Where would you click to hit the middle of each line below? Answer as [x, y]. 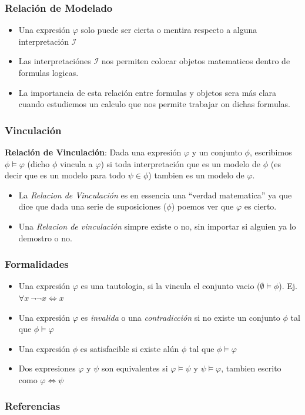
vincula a [76, 163]
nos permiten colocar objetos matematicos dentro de [196, 61]
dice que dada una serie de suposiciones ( [93, 206]
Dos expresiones [47, 368]
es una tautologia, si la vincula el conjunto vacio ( [170, 286]
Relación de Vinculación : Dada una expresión [93, 152]
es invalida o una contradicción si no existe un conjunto [180, 317]
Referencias [33, 406]
